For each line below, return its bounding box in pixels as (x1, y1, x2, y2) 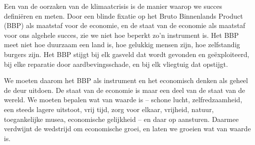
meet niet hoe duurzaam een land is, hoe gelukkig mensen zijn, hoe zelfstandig (4, 39, 240, 50)
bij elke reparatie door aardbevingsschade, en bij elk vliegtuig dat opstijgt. (4, 58, 228, 69)
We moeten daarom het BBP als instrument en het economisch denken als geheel (4, 75, 248, 86)
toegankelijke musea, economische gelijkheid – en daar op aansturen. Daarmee (4, 114, 239, 124)
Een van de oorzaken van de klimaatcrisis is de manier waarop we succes (4, 1, 222, 11)
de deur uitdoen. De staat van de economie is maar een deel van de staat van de (4, 85, 245, 95)
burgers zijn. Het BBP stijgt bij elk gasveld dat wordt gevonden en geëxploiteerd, (4, 49, 250, 59)
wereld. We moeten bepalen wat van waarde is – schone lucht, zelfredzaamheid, (4, 94, 242, 105)
